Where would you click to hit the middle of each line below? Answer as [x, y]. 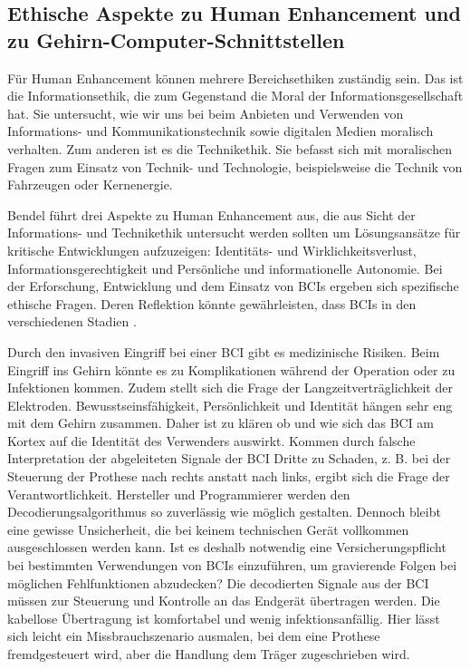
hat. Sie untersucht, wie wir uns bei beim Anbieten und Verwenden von [206, 113]
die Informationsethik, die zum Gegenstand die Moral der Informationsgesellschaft [235, 96]
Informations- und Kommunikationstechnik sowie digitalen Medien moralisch [221, 131]
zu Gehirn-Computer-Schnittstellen [176, 39]
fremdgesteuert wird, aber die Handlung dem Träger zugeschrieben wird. [209, 654]
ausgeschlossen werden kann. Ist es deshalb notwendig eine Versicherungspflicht [227, 547]
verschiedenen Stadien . [72, 321]
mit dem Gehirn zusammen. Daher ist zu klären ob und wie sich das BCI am [221, 423]
